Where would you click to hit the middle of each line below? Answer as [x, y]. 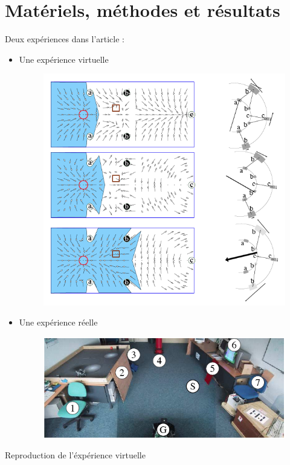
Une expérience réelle [58, 322]
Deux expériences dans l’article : [65, 39]
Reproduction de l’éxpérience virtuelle [75, 455]
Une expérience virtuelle [64, 59]
